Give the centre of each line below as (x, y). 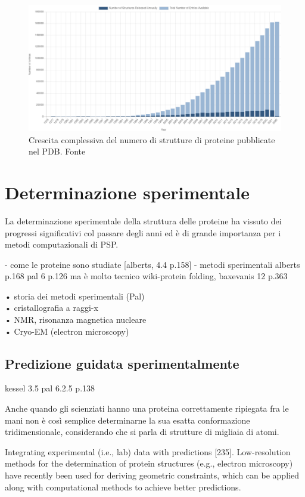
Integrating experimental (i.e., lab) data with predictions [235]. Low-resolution (148, 451)
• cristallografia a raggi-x (52, 308)
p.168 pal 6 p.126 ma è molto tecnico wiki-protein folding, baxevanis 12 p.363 (146, 276)
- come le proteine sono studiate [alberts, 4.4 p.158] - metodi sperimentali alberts (152, 264)
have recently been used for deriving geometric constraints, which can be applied (152, 475)
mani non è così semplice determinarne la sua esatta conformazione (127, 420)
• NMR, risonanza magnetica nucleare (76, 319)
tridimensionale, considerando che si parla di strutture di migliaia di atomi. (142, 432)
